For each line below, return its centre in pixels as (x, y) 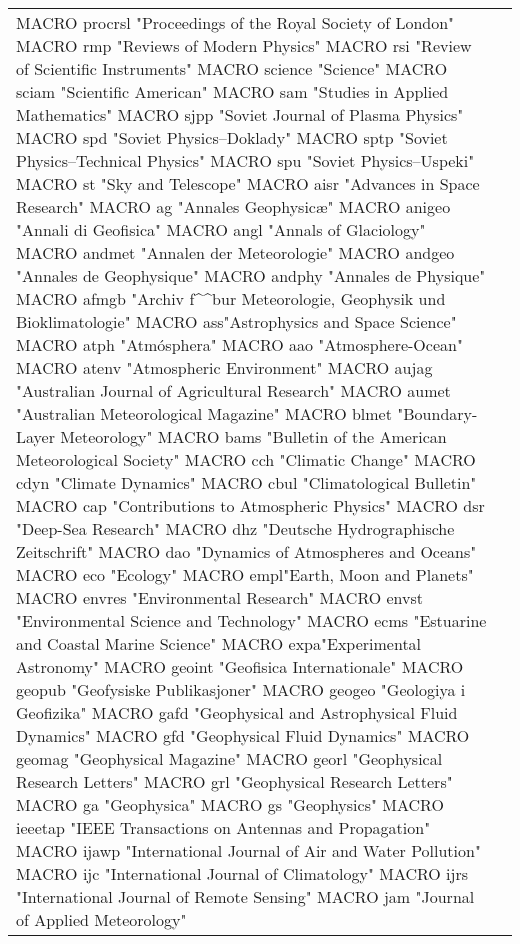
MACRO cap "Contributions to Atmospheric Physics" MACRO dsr (250, 505)
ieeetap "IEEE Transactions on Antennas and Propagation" (223, 827)
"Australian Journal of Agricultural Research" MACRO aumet (233, 390)
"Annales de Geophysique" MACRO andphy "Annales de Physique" (251, 275)
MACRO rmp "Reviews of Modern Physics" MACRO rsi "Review (244, 45)
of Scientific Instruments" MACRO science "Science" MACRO (232, 68)
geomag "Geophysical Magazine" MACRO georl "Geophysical (229, 758)
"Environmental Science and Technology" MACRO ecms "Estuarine (251, 620)
